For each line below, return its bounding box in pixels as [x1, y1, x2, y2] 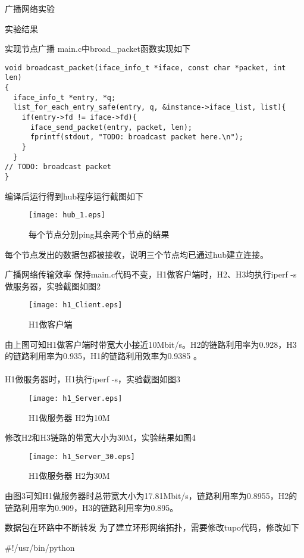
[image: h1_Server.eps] [29, 394, 123, 403]
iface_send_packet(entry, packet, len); [30, 123, 192, 132]
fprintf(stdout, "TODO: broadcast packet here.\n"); [30, 133, 243, 142]
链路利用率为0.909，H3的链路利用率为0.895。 [5, 501, 178, 513]
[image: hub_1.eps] [29, 211, 105, 220]
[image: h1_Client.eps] [29, 301, 123, 310]
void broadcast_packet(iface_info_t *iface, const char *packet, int [5, 63, 286, 72]
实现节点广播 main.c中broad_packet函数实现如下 [5, 42, 190, 55]
